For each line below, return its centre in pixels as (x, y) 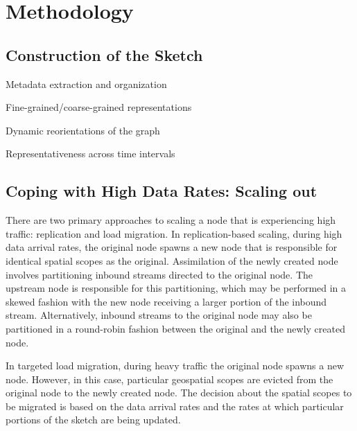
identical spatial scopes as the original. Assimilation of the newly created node (172, 260)
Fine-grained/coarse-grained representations (99, 107)
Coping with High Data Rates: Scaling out (162, 191)
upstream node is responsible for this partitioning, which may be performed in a (176, 288)
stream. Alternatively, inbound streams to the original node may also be (159, 315)
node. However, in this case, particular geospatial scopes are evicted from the (169, 379)
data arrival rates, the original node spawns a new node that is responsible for (172, 247)
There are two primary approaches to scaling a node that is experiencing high (171, 220)
